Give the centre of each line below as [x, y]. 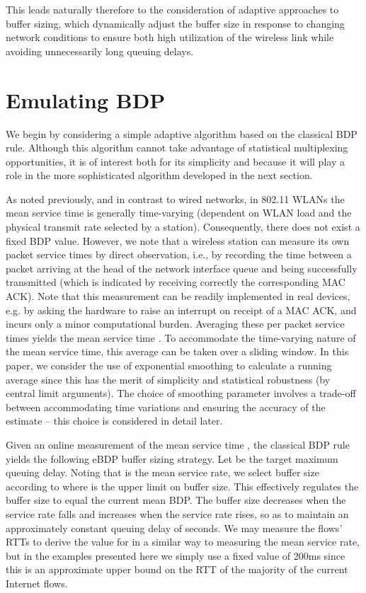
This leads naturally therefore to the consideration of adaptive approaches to [172, 9]
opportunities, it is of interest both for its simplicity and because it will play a [175, 161]
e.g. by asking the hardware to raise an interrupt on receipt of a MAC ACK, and [181, 310]
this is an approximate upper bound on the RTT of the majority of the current [177, 569]
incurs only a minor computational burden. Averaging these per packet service [175, 324]
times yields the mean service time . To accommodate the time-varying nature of [181, 337]
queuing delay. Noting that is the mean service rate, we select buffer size [162, 472]
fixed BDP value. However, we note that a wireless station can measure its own [178, 240]
